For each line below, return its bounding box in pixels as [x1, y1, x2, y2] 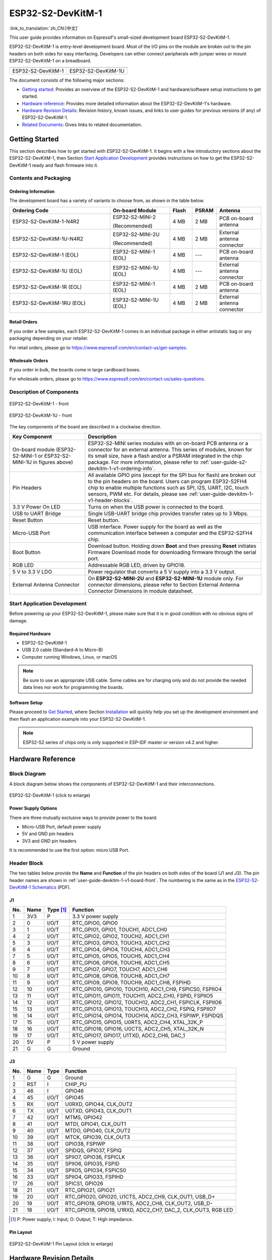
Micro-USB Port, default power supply [22, 824, 102, 830]
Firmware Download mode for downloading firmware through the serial [88, 548, 256, 555]
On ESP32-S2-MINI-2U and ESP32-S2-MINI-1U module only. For [88, 575, 244, 582]
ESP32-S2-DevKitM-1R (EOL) [12, 283, 82, 290]
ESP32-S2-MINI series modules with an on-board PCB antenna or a [88, 439, 248, 447]
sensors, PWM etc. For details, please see [88, 490, 188, 497]
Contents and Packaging [9, 174, 71, 181]
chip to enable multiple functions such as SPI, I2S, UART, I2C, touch [88, 484, 249, 491]
